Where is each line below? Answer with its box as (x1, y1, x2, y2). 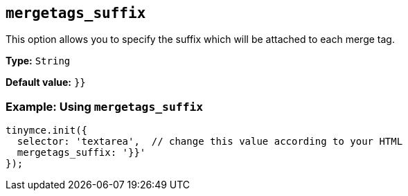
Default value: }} (6, 76, 86, 89)
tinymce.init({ (6, 125, 88, 136)
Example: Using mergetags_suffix (6, 99, 204, 114)
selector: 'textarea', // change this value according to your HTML (17, 136, 403, 148)
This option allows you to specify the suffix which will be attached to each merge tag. (6, 33, 395, 46)
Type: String (6, 55, 71, 67)
